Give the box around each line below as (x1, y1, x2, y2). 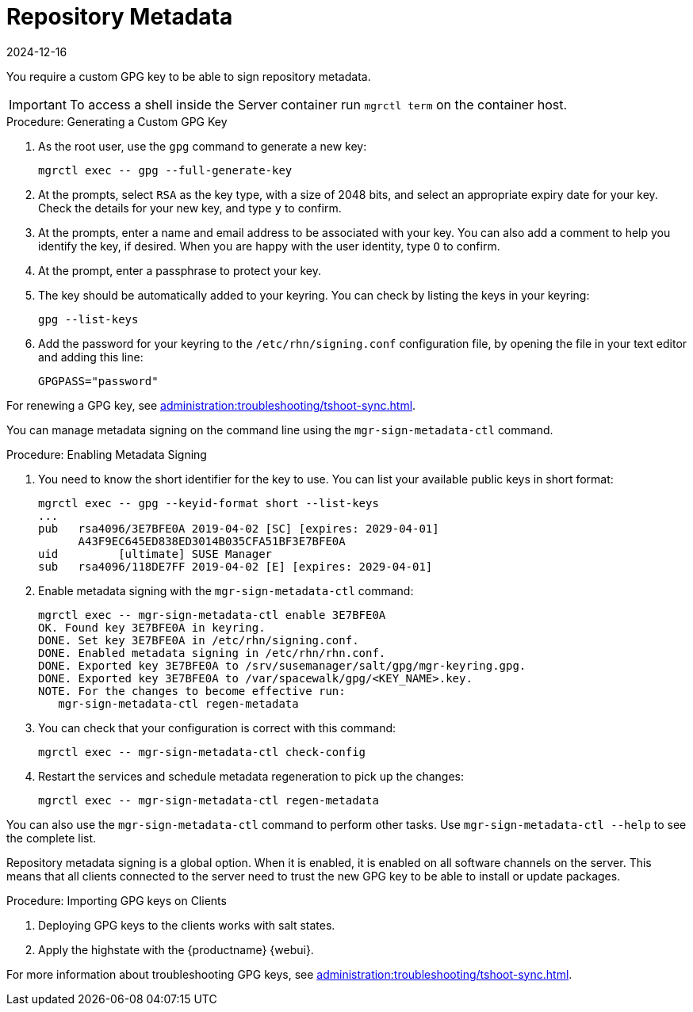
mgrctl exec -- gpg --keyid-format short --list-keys (38, 496, 379, 510)
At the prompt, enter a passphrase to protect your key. (38, 263, 322, 277)
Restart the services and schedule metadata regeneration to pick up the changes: (38, 769, 465, 783)
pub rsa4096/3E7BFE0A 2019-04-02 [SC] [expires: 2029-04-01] (38, 521, 439, 535)
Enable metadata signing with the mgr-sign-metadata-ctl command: (38, 583, 414, 598)
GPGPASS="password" (38, 374, 159, 388)
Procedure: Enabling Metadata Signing (6, 447, 207, 461)
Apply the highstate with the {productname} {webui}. (38, 942, 314, 957)
